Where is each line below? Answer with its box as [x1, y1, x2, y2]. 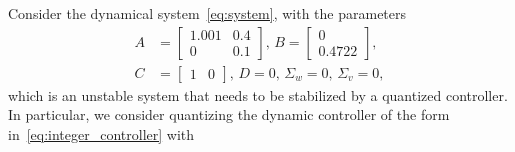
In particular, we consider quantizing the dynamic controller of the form [8, 104, 450, 125]
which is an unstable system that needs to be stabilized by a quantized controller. [8, 84, 508, 105]
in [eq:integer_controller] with [8, 123, 195, 144]
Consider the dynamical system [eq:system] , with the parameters [8, 3, 407, 23]
